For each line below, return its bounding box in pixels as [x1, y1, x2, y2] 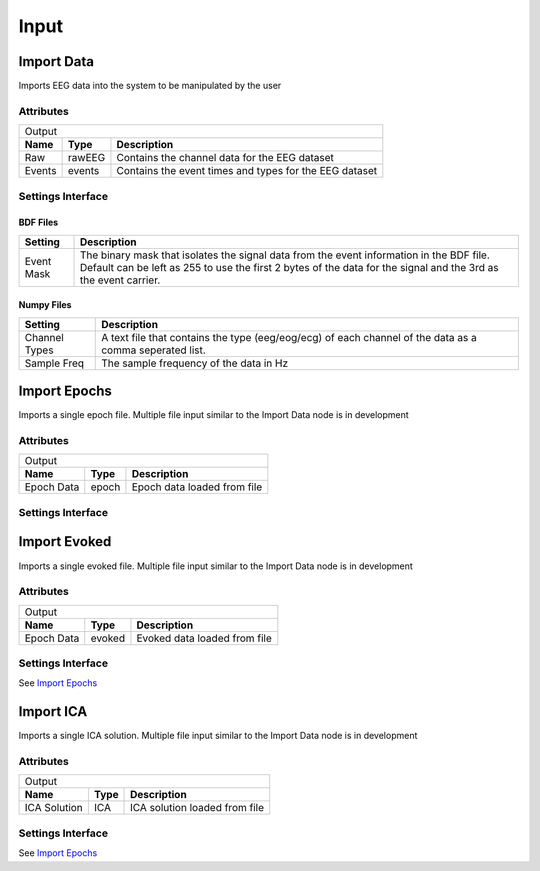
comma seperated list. [101, 343, 207, 357]
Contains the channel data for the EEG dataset [116, 151, 335, 165]
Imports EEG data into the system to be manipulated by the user [18, 80, 282, 92]
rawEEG [67, 151, 106, 165]
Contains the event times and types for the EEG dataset [116, 164, 378, 178]
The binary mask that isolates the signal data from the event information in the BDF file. [79, 248, 490, 262]
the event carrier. [79, 273, 161, 287]
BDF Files [18, 216, 59, 229]
